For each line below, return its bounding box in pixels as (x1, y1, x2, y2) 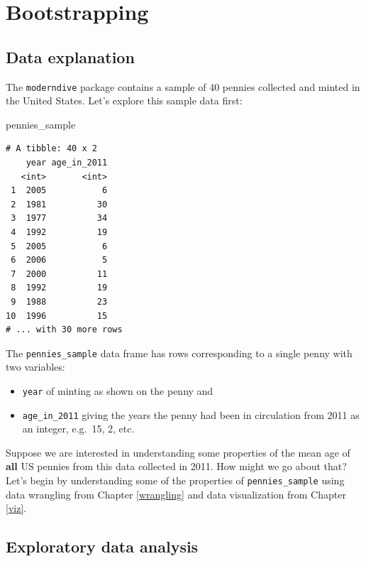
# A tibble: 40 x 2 (6, 143, 97, 154)
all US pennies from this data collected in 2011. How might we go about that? (6, 459, 347, 474)
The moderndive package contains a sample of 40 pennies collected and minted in (6, 79, 360, 94)
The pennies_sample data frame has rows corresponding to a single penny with (6, 345, 353, 360)
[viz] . (6, 501, 27, 516)
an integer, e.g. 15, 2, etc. (22, 421, 135, 436)
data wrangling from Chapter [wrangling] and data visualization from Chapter (6, 486, 346, 501)
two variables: (6, 359, 65, 374)
